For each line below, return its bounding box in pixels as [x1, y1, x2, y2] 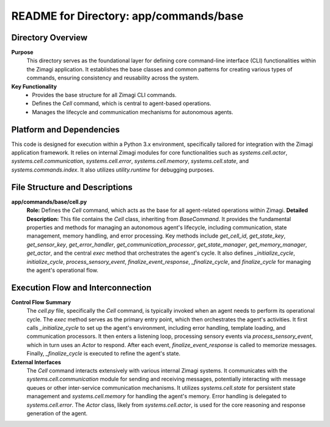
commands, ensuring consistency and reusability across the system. [26, 74, 200, 82]
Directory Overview [11, 32, 88, 43]
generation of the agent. [26, 409, 88, 417]
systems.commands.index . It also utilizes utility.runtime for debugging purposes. [11, 166, 215, 173]
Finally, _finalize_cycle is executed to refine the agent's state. [26, 350, 181, 357]
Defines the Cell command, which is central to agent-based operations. [32, 100, 212, 107]
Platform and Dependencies [11, 124, 120, 134]
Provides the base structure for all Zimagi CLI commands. [32, 92, 177, 99]
